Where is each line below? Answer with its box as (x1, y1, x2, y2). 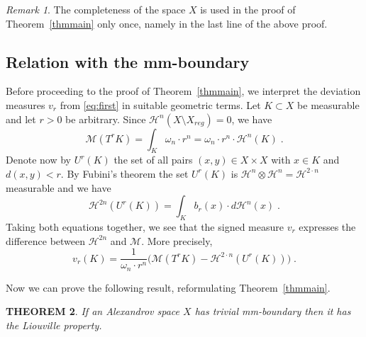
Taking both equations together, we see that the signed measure (6, 219, 284, 234)
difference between (6, 233, 86, 248)
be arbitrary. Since (65, 111, 146, 126)
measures (6, 97, 45, 112)
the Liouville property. (6, 317, 102, 332)
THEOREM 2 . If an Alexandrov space (6, 304, 180, 319)
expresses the (299, 219, 356, 234)
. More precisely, (141, 233, 213, 248)
